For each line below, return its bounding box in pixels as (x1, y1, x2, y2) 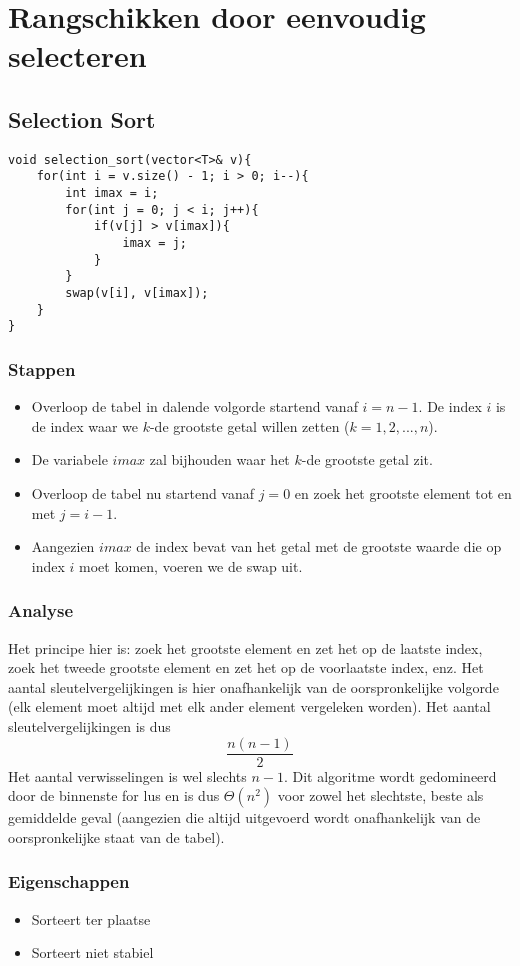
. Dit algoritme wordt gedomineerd (283, 765, 497, 786)
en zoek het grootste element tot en (294, 482, 512, 503)
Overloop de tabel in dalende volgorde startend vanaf (31, 396, 358, 417)
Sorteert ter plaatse (31, 908, 151, 929)
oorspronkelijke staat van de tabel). (8, 826, 225, 847)
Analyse (8, 598, 74, 623)
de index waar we (31, 415, 138, 436)
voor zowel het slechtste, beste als (277, 785, 484, 806)
